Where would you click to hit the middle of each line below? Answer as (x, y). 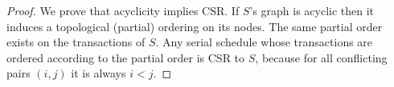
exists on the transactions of (76, 42)
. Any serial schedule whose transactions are (264, 42)
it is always (98, 73)
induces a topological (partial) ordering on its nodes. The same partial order (195, 26)
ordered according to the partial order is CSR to (126, 57)
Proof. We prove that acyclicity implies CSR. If (123, 10)
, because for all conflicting (321, 57)
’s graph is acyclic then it (312, 10)
